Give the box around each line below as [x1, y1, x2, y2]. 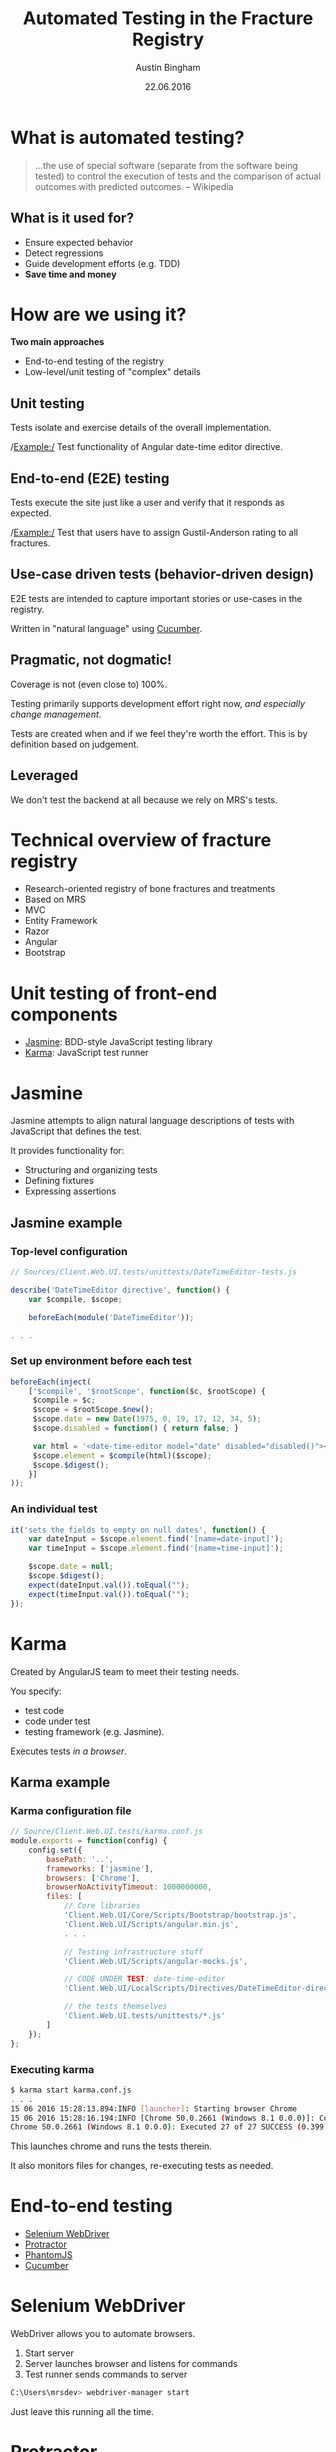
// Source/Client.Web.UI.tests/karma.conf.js [10, 1827, 203, 1837]
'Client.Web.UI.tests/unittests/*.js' [63, 2011, 226, 2021]
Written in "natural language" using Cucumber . [10, 622, 203, 634]
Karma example [10, 1773, 111, 1791]
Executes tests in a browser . [10, 1745, 128, 1757]
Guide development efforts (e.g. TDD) [24, 257, 181, 269]
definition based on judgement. [10, 738, 140, 750]
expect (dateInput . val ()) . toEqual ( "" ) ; [28, 1580, 190, 1590]
